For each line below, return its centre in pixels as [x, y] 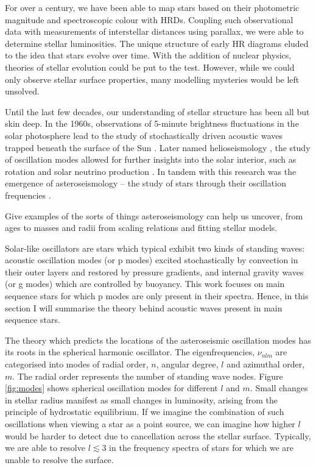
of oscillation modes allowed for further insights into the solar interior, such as [151, 159]
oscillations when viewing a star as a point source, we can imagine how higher [150, 424]
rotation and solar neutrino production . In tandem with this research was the [151, 171]
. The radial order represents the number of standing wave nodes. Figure [148, 376]
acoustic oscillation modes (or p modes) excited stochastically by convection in [152, 260]
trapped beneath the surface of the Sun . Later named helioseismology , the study [158, 147]
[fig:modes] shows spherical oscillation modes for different [111, 388]
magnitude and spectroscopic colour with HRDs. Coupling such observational [149, 19]
